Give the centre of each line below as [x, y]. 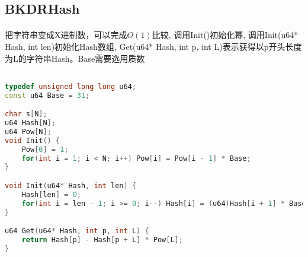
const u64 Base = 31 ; [47, 95]
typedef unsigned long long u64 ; [71, 86]
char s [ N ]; [26, 114]
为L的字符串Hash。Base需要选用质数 [75, 58]
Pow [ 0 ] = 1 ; [45, 149]
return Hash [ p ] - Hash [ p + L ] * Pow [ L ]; [102, 240]
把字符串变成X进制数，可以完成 [66, 35]
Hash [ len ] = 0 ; [51, 194]
